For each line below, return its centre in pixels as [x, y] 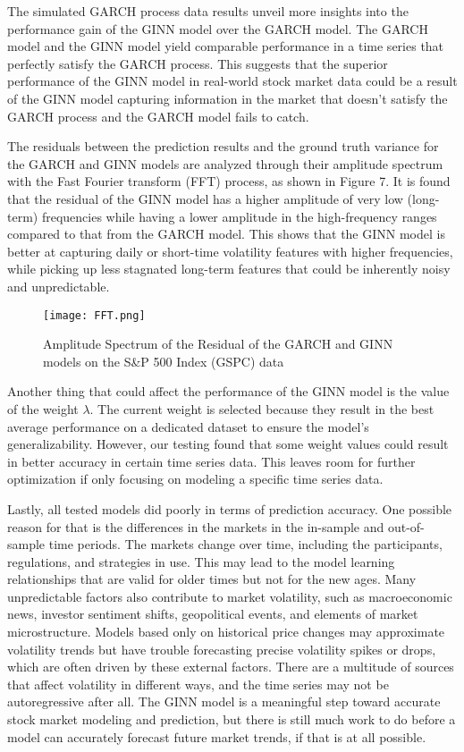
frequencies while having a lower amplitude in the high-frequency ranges [239, 216]
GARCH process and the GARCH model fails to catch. [158, 116]
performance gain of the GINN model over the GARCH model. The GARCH [218, 28]
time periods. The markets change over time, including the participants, [245, 544]
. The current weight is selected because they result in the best [262, 408]
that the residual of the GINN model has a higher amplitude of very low [205, 198]
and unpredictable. [59, 286]
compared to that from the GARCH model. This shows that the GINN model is [226, 234]
